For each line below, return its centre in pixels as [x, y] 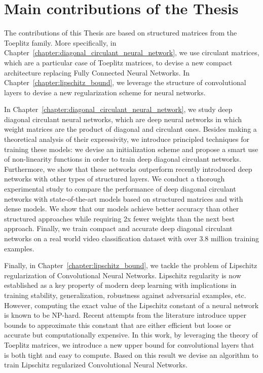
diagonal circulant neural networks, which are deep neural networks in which [123, 119]
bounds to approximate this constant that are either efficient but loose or [118, 325]
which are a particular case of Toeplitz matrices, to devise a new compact [118, 62]
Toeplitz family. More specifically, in [60, 42]
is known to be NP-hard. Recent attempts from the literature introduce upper [125, 315]
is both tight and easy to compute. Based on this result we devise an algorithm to [131, 355]
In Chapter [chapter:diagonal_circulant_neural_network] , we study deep [118, 109]
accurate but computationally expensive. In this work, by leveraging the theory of [131, 335]
